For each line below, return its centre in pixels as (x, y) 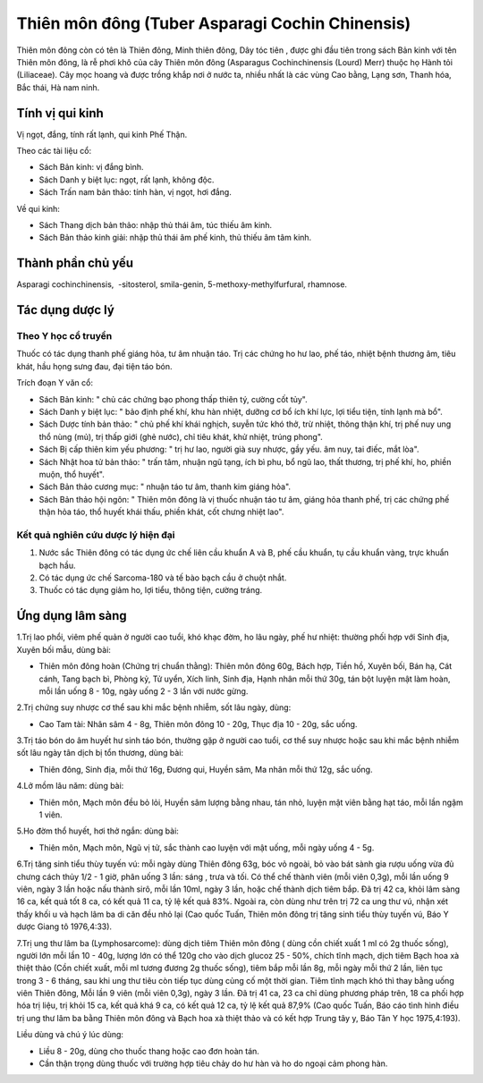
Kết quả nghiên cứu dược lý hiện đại (96, 535)
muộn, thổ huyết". (72, 474)
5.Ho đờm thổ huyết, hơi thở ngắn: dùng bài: (97, 831)
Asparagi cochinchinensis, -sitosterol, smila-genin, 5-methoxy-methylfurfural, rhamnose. (182, 284)
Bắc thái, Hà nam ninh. (58, 87)
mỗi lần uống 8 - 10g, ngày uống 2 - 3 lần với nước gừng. (144, 691)
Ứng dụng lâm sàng (72, 616)
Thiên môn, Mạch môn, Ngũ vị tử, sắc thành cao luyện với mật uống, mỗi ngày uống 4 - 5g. (207, 847)
